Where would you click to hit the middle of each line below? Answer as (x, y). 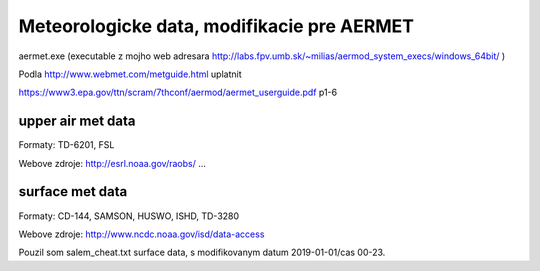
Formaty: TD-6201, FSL (66, 145)
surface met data (73, 191)
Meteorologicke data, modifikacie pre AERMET (216, 26)
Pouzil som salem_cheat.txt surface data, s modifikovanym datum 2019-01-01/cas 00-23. (202, 252)
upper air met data (77, 121)
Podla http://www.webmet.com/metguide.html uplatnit (130, 74)
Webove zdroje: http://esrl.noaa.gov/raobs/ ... (112, 163)
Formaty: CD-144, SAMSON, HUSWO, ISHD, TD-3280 (129, 216)
